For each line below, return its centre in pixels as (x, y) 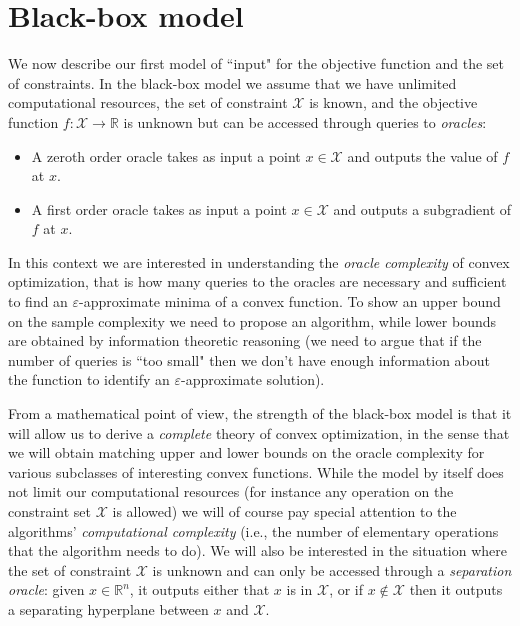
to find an (38, 301)
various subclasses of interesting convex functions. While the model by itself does (256, 471)
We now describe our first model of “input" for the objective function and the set (256, 63)
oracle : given (46, 589)
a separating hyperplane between (108, 608)
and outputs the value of (422, 155)
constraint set (50, 511)
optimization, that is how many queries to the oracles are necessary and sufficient (257, 281)
